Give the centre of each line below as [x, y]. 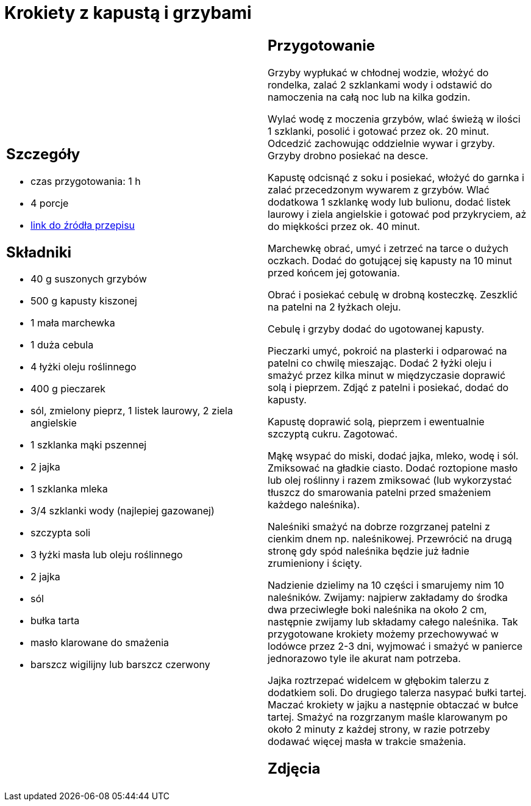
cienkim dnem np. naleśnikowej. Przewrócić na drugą [390, 538]
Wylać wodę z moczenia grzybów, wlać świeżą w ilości [394, 119]
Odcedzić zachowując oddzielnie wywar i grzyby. [381, 143]
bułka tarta [55, 621]
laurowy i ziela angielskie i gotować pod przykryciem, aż [397, 214]
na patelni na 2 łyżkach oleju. [334, 307]
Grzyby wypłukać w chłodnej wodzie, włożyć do [378, 72]
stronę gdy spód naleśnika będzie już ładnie [369, 551]
